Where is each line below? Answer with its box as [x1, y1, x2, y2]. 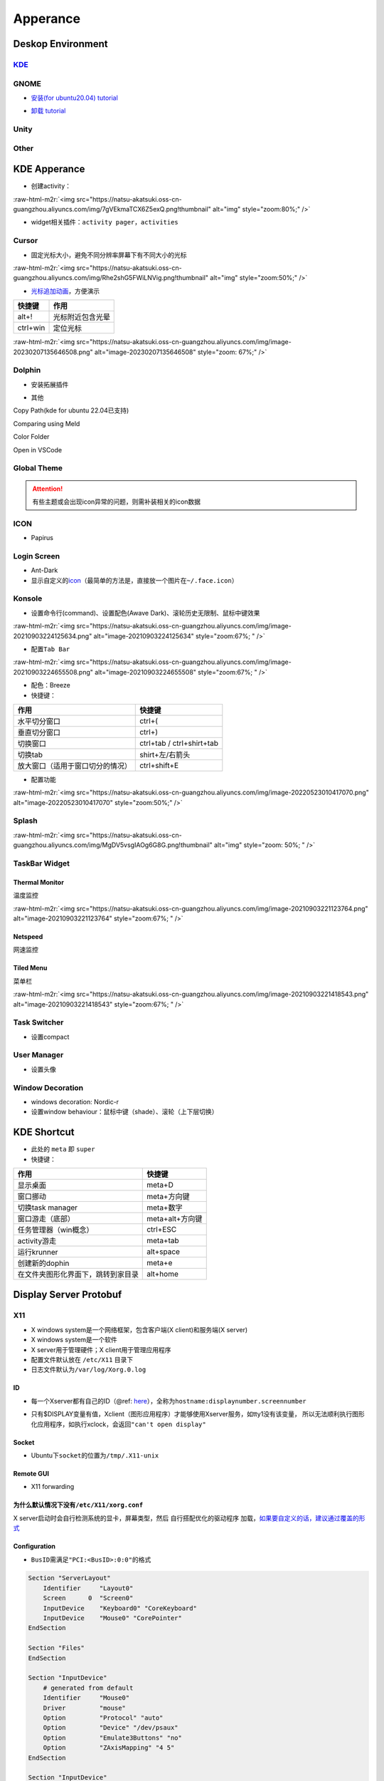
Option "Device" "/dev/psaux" [43, 1724, 178, 1732]
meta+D [146, 1180, 174, 1190]
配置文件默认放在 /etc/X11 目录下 [31, 1355, 134, 1364]
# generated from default [43, 1683, 134, 1692]
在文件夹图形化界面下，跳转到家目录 [17, 1269, 139, 1279]
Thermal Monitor [13, 878, 64, 886]
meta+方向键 [146, 1192, 190, 1202]
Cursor [13, 236, 38, 246]
